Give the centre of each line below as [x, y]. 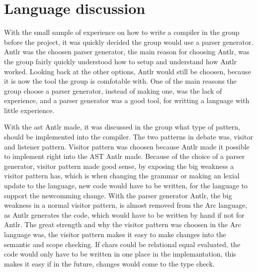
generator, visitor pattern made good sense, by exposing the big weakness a [119, 166]
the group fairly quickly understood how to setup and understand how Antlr [120, 61]
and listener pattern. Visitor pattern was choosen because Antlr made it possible [127, 146]
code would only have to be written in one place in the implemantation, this [120, 254]
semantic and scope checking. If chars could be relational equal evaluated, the [122, 244]
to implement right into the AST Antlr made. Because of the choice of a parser [125, 156]
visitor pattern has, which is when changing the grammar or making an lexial [122, 176]
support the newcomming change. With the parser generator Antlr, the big [118, 195]
